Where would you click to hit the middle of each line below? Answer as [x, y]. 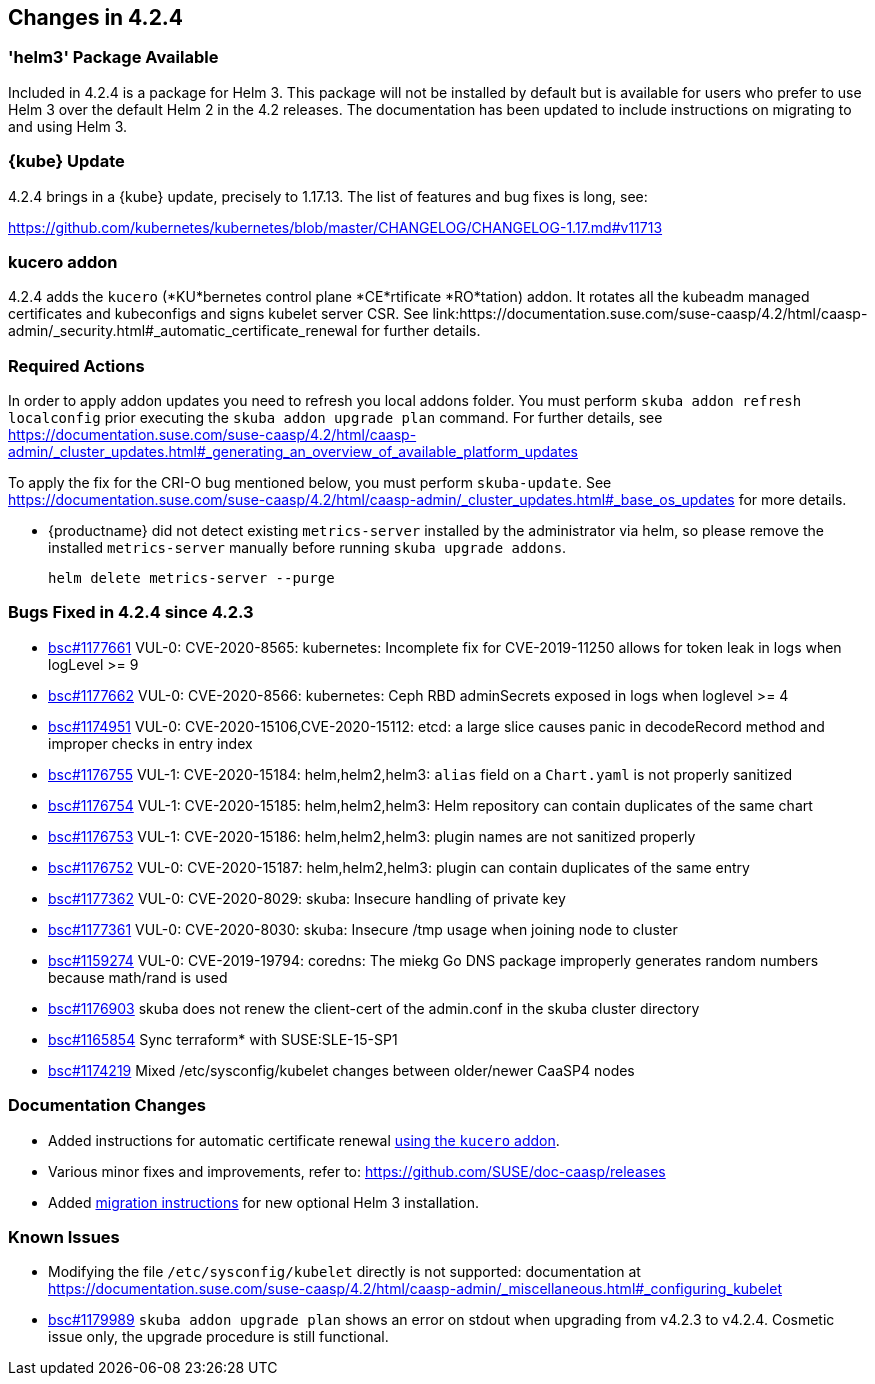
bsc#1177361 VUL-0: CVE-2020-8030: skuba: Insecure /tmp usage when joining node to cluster [363, 929]
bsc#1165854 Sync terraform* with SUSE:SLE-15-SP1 [223, 1039]
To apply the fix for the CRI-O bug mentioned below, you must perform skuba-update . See [310, 483]
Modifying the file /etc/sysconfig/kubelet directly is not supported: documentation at [344, 1272]
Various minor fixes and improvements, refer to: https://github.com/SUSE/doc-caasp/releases [357, 1171]
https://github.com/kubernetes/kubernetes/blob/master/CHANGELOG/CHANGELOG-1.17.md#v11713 [335, 227]
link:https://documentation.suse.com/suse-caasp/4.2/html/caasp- [650, 314]
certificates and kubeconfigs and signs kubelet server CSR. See [218, 314]
